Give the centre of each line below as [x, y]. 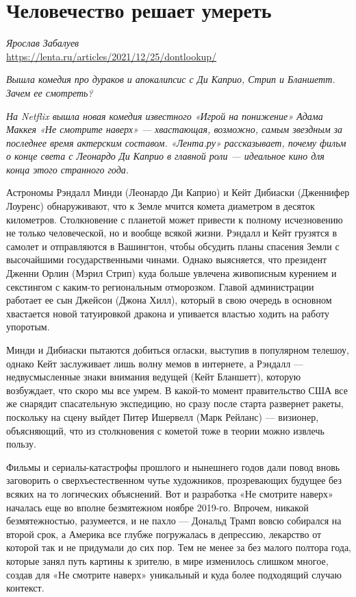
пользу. [21, 444]
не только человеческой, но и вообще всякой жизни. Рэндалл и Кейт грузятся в [172, 233]
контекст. [25, 588]
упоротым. [28, 327]
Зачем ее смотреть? [50, 92]
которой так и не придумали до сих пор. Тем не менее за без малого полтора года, [179, 547]
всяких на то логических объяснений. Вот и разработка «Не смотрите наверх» [170, 493]
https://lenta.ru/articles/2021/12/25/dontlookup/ [112, 56]
